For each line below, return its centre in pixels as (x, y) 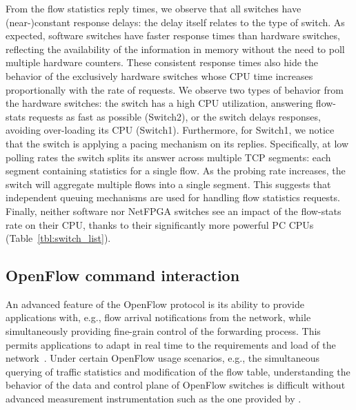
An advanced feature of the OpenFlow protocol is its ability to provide (155, 304)
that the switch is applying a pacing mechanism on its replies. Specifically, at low (177, 143)
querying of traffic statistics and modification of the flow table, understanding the (178, 371)
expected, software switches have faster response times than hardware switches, (173, 35)
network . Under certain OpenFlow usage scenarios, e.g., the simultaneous (162, 358)
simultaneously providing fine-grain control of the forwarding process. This (163, 331)
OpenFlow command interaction (123, 275)
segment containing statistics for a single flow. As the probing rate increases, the (176, 171)
